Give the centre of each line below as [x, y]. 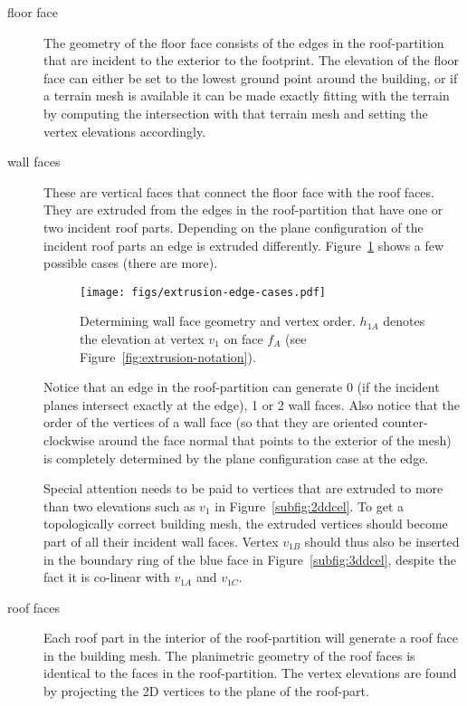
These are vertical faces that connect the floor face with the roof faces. [239, 191]
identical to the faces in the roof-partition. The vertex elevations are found [250, 673]
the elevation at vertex [142, 338]
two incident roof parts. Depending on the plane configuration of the [233, 227]
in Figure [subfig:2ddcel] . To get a [310, 506]
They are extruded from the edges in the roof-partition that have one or [243, 210]
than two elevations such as [119, 506]
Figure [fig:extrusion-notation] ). [168, 356]
